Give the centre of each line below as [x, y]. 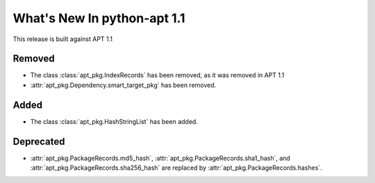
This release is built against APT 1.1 [63, 39]
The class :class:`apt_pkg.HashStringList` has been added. [114, 121]
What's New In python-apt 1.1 [99, 18]
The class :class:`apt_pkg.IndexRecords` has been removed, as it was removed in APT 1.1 [157, 75]
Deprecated [39, 142]
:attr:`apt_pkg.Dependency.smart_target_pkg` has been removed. [123, 85]
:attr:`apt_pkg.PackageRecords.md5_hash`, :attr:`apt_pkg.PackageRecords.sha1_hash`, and [160, 158]
